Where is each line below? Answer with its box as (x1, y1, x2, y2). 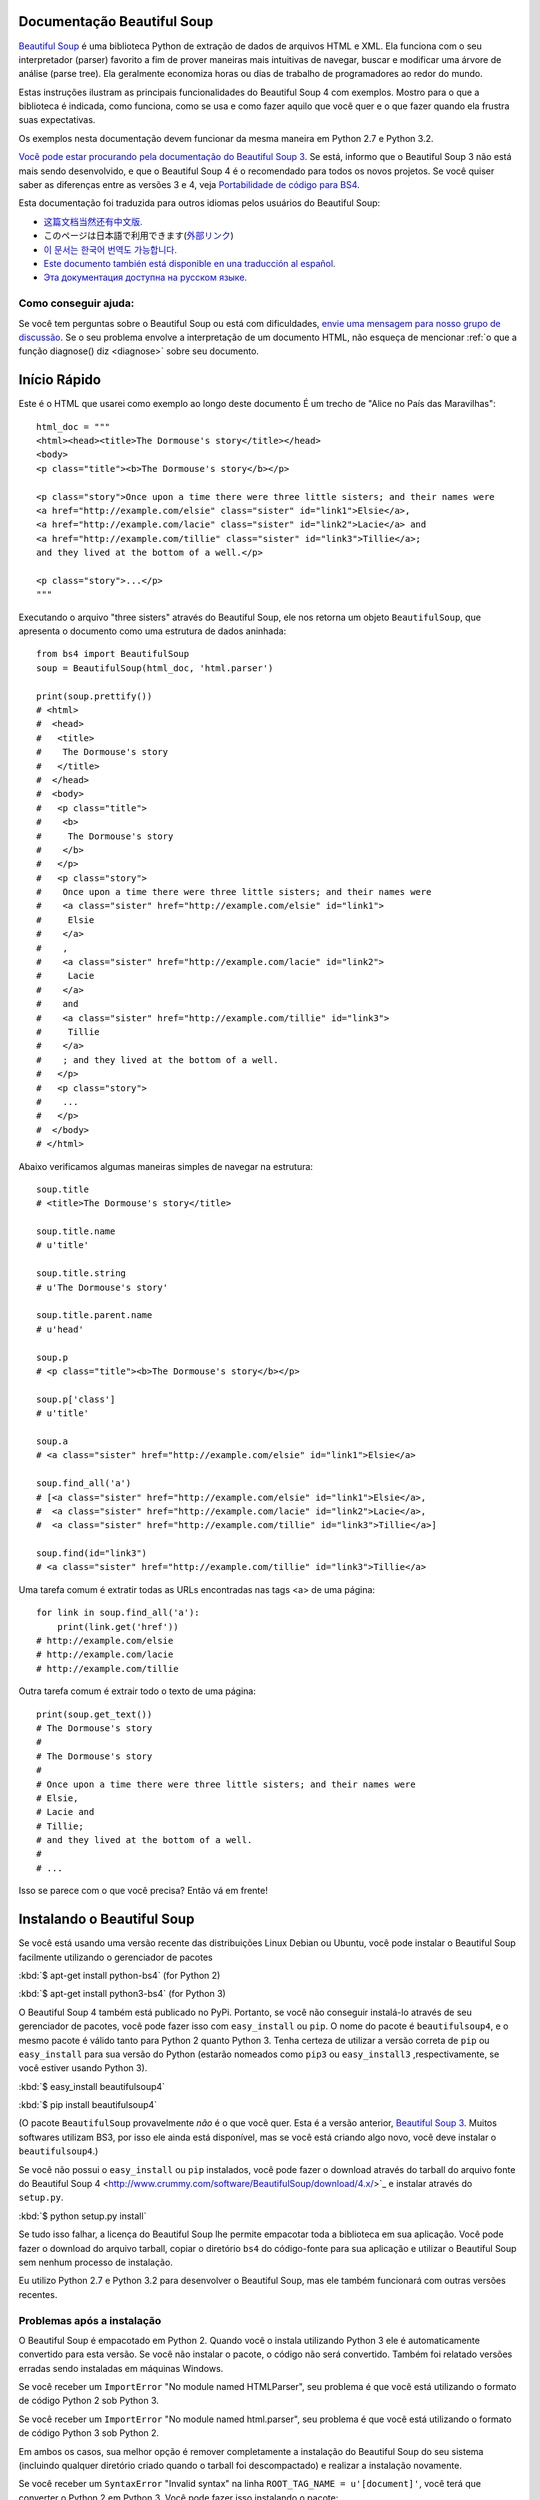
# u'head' (36, 1323, 84, 1335)
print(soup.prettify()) (36, 690, 153, 702)
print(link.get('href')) (56, 1621, 179, 1632)
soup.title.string (36, 1268, 127, 1279)
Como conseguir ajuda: (18, 296, 135, 310)
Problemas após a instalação (18, 2313, 162, 2327)
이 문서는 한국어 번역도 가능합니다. (43, 243, 177, 255)
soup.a (36, 1435, 69, 1447)
